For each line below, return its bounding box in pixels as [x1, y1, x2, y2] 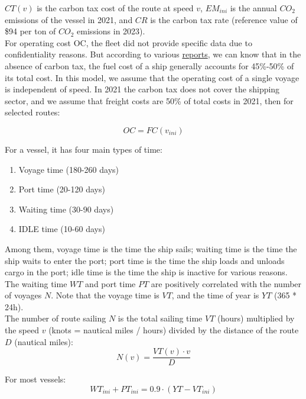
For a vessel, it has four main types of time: [5, 143, 162, 155]
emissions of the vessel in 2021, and [5, 13, 133, 25]
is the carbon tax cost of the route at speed [37, 2, 194, 14]
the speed [5, 324, 40, 336]
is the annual [230, 2, 277, 14]
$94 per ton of [5, 25, 56, 37]
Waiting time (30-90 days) [18, 202, 114, 215]
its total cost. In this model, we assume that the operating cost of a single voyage [5, 71, 300, 83]
